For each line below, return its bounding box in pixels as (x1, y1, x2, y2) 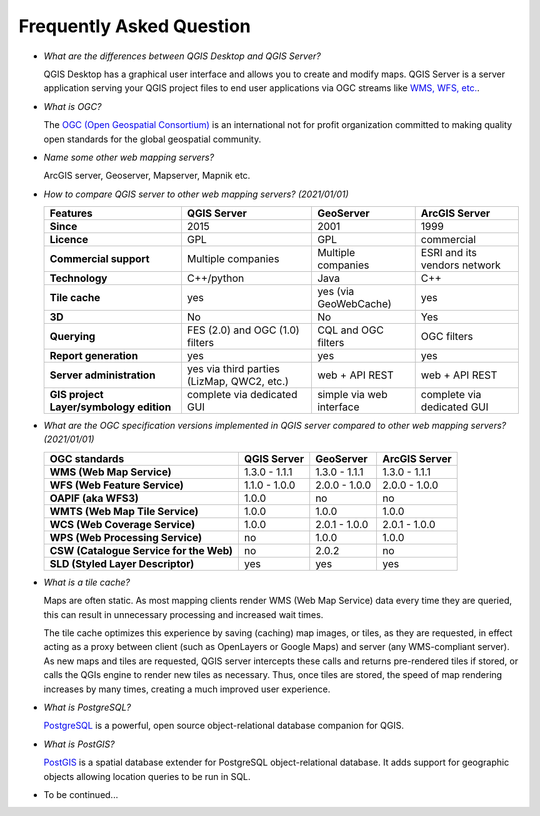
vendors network (420, 258, 502, 272)
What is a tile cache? (43, 576, 130, 588)
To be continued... (43, 788, 119, 800)
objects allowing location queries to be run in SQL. (43, 770, 251, 782)
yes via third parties (186, 362, 280, 376)
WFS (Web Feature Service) (49, 478, 184, 492)
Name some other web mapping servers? (43, 151, 215, 163)
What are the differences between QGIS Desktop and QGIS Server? (43, 50, 322, 62)
